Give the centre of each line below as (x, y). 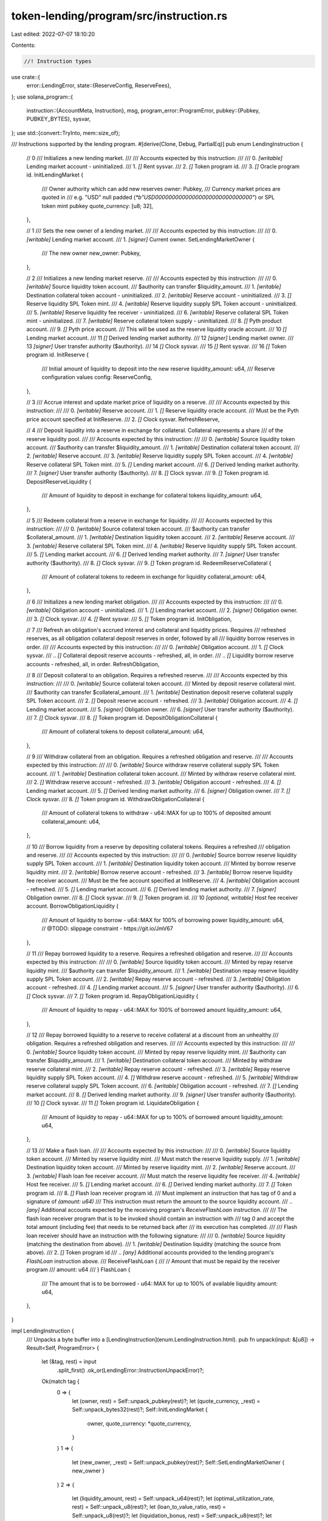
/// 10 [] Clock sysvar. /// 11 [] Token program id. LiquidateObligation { (113, 1103)
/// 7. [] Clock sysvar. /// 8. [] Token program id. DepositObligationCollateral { (122, 717)
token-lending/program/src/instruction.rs (119, 16)
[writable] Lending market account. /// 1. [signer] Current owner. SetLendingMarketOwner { (141, 239)
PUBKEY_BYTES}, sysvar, (59, 119)
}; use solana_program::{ (42, 97)
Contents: (23, 45)
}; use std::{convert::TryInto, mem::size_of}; (66, 133)
